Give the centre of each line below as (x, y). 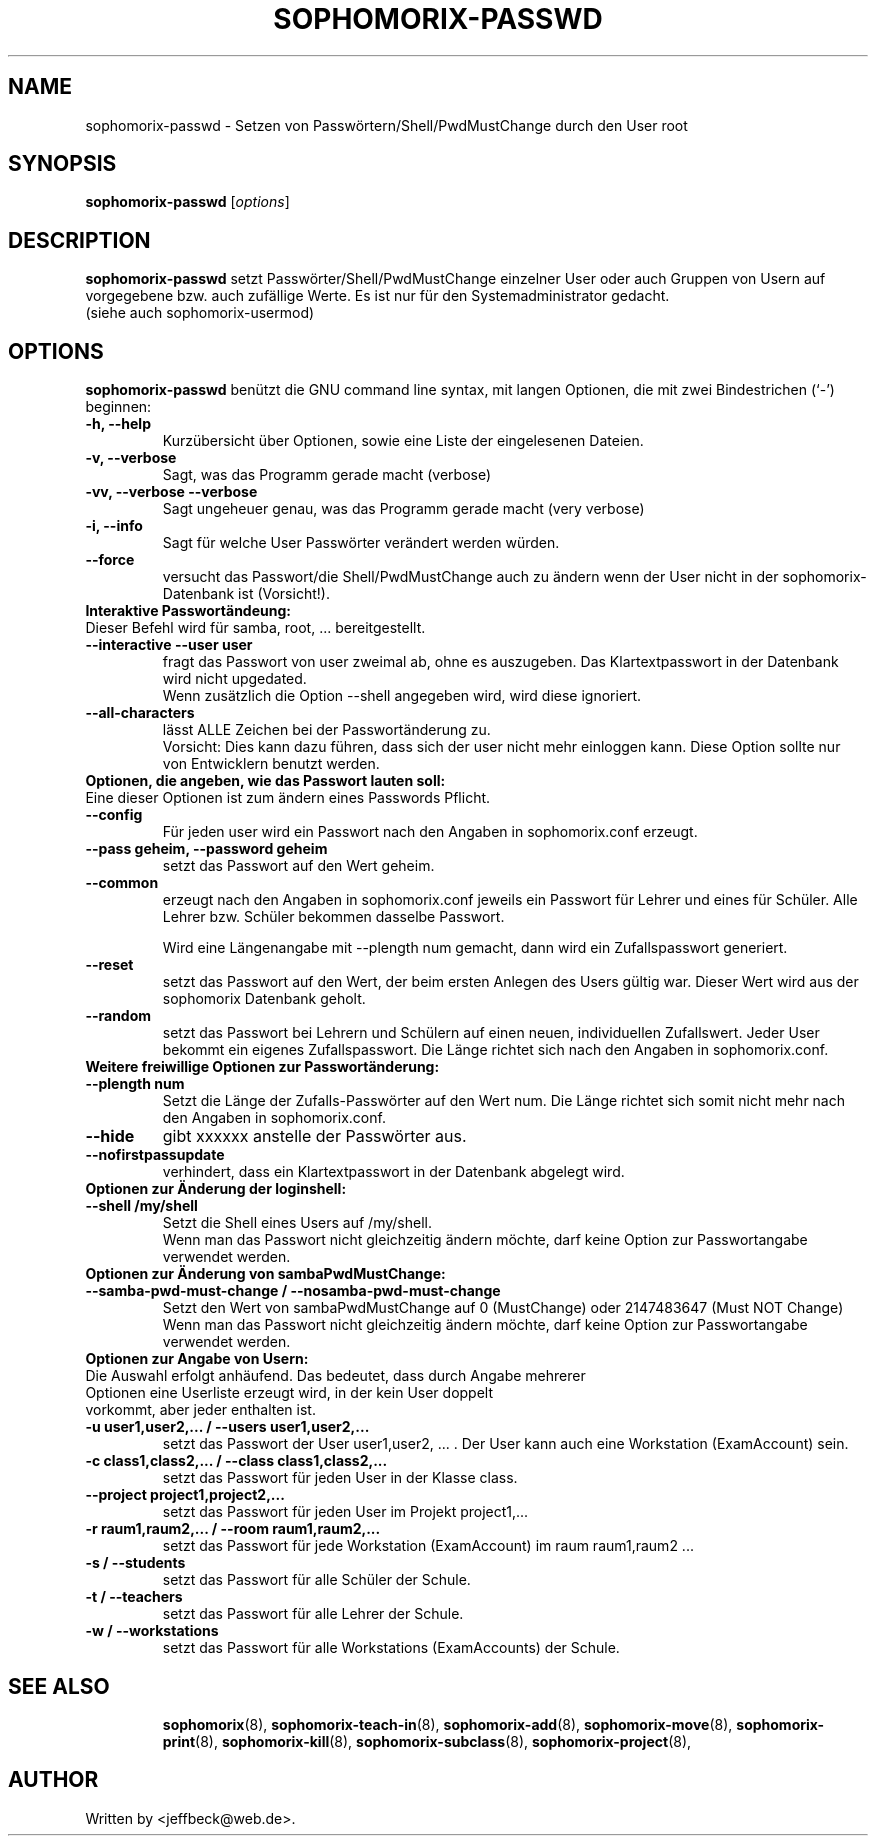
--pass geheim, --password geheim (206, 849)
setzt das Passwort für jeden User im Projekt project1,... (345, 1512)
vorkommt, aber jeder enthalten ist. (200, 1410)
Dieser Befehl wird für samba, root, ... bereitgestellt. (255, 628)
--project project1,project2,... (185, 1495)
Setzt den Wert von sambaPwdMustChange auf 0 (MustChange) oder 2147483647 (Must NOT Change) (503, 1308)
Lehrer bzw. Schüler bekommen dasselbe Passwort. (333, 917)
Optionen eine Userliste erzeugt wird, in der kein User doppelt (289, 1393)
